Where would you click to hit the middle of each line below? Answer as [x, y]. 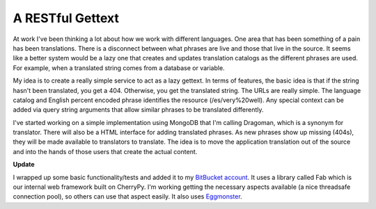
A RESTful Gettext [66, 18]
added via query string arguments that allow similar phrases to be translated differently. [138, 110]
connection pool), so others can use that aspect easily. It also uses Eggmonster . [128, 197]
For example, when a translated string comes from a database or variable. [119, 68]
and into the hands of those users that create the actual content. [105, 151]
